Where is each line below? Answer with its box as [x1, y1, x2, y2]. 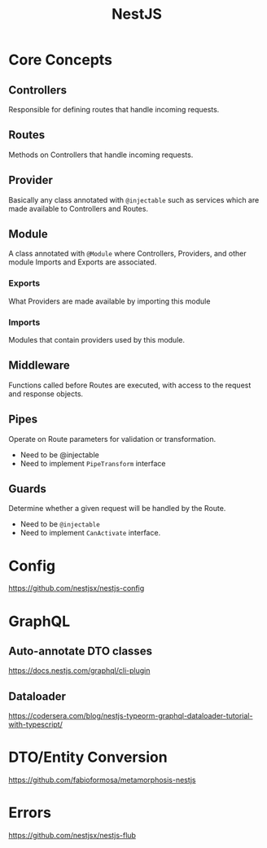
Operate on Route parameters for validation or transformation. [8, 434, 217, 444]
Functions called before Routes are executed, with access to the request [8, 380, 252, 390]
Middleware [8, 359, 71, 373]
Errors [8, 803, 51, 822]
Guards [8, 482, 47, 496]
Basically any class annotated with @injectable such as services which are [8, 195, 260, 204]
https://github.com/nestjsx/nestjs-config [8, 584, 145, 593]
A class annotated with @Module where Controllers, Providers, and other [8, 249, 247, 259]
